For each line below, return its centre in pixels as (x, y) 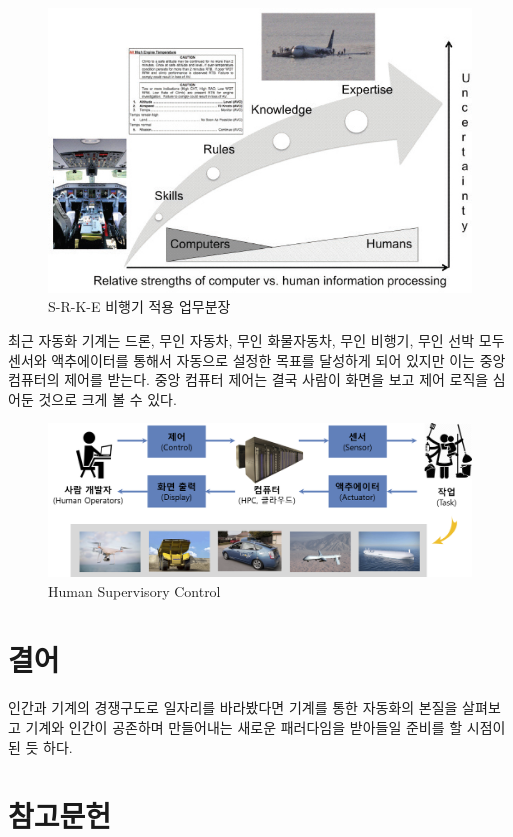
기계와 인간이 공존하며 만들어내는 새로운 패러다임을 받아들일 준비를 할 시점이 (265, 726)
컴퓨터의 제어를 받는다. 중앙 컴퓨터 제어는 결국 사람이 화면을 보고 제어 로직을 (248, 379)
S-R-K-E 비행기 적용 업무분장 (139, 306)
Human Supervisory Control (134, 590)
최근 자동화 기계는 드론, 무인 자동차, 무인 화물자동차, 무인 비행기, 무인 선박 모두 (256, 340)
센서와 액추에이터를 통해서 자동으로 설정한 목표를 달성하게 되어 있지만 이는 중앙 (257, 359)
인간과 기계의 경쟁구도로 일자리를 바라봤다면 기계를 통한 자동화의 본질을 (233, 707)
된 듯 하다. (40, 746)
